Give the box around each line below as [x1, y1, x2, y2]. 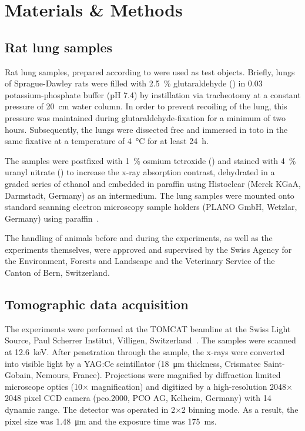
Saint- [263, 357, 285, 369]
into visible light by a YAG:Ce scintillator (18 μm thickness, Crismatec [5, 357, 261, 369]
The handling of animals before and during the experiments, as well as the [5, 232, 273, 244]
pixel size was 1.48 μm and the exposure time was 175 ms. [5, 415, 217, 427]
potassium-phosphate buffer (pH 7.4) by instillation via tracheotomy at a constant [5, 88, 301, 101]
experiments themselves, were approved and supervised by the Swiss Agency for [5, 243, 292, 255]
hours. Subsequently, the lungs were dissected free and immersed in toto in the [5, 123, 288, 135]
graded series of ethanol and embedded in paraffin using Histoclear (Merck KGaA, [5, 177, 301, 189]
